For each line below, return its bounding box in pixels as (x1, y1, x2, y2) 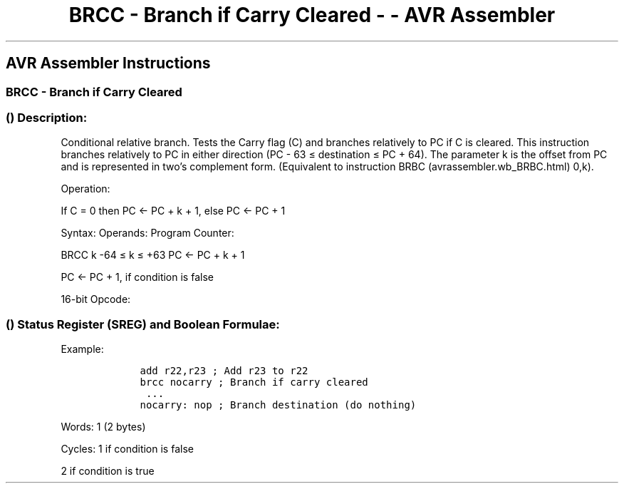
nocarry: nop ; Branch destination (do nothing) (140, 399, 417, 411)
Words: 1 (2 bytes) (61, 421, 146, 433)
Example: (61, 343, 104, 356)
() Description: (6, 110, 88, 125)
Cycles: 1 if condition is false (61, 443, 194, 455)
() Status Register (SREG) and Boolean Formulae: (6, 316, 280, 331)
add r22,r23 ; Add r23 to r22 (140, 365, 308, 377)
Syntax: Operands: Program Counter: (61, 227, 234, 240)
